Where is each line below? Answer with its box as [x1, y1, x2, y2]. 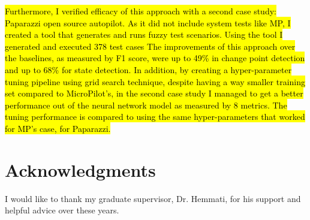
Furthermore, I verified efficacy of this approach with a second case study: [5, 5, 276, 17]
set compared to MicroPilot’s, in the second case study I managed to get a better [5, 87, 303, 100]
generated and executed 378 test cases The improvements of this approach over [5, 40, 296, 52]
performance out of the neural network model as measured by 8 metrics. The [5, 98, 287, 111]
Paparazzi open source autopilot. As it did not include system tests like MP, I [5, 16, 291, 29]
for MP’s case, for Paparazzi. [5, 122, 111, 134]
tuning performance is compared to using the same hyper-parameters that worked [5, 110, 305, 123]
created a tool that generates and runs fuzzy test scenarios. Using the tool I [5, 28, 283, 41]
